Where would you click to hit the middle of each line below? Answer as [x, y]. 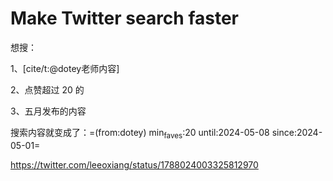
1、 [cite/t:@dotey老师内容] [65, 68]
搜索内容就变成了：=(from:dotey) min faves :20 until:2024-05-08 [140, 133]
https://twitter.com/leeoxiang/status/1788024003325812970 [134, 164]
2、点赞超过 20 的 [47, 89]
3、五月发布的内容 [48, 111]
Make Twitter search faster [124, 18]
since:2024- [297, 132]
